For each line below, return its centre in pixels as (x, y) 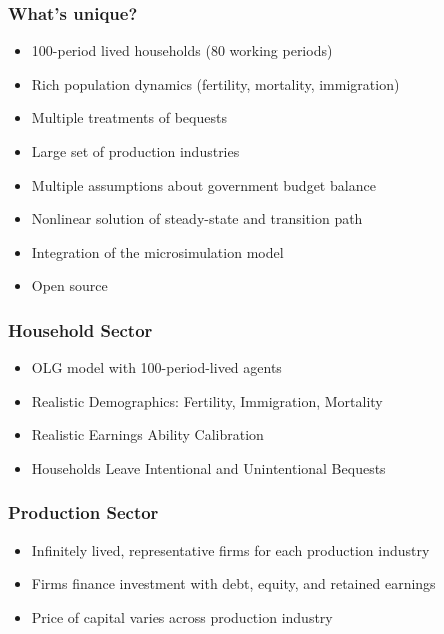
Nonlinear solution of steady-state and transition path (197, 218)
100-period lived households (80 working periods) (182, 50)
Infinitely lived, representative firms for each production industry (230, 549)
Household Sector (80, 329)
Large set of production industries (135, 151)
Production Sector (83, 512)
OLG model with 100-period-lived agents (156, 367)
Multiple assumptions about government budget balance (203, 184)
